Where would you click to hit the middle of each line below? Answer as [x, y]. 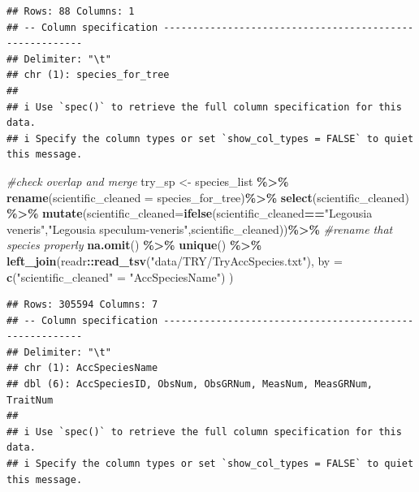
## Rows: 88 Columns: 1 [71, 11]
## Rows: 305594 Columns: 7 [82, 305]
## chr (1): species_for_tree [88, 75]
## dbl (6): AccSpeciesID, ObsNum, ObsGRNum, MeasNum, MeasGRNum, [190, 384]
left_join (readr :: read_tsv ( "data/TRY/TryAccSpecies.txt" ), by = [175, 260]
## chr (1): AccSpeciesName [82, 368]
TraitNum [30, 400]
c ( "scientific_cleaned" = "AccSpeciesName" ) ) [120, 276]
